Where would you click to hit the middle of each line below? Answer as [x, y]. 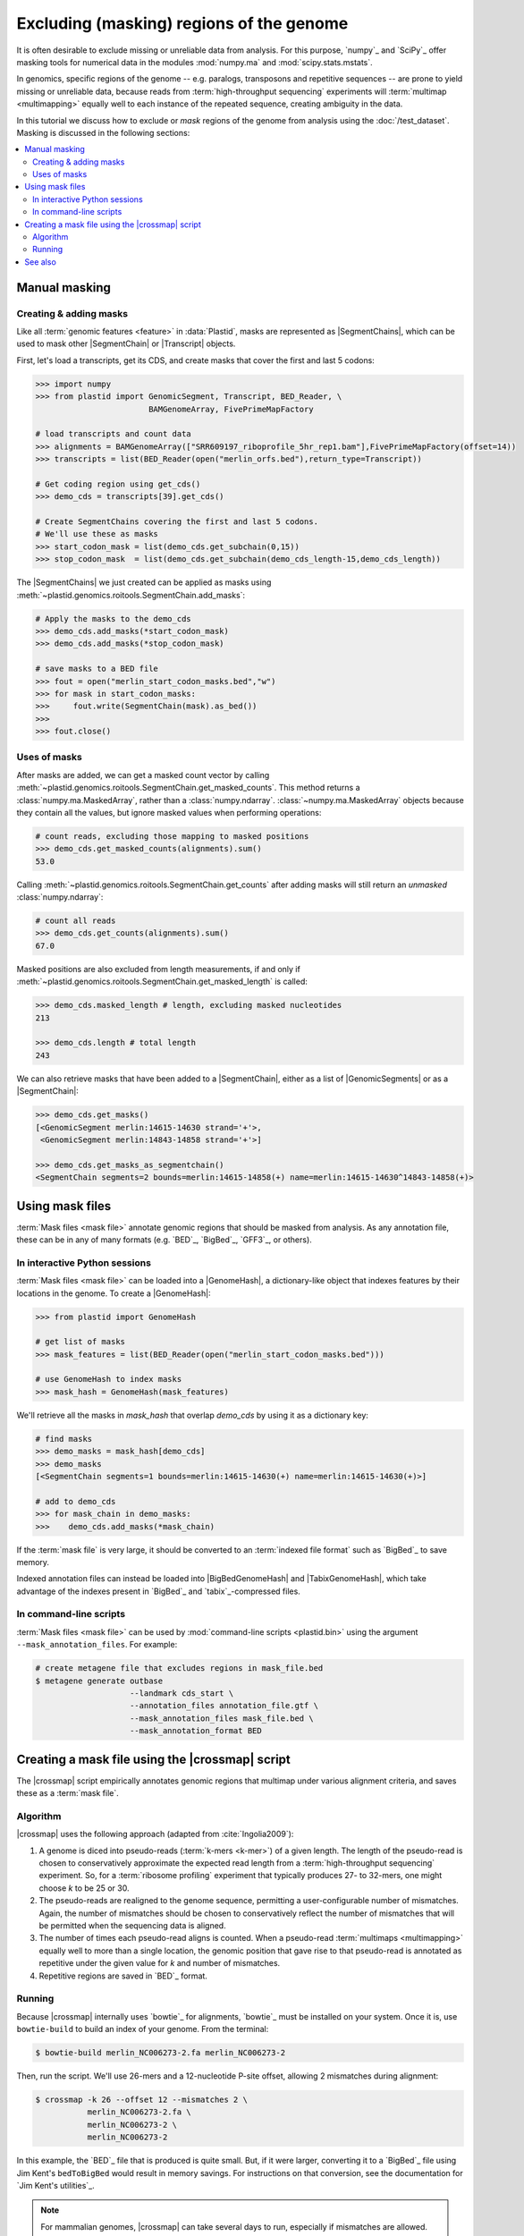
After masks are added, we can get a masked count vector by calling [143, 775]
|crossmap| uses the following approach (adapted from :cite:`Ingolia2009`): [155, 1834]
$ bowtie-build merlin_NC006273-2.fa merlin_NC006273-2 [161, 2053]
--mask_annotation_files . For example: [97, 1645]
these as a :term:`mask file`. [68, 1793]
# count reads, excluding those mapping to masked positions [172, 836]
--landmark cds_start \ [182, 1694]
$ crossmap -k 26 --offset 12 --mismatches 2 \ [141, 2100]
